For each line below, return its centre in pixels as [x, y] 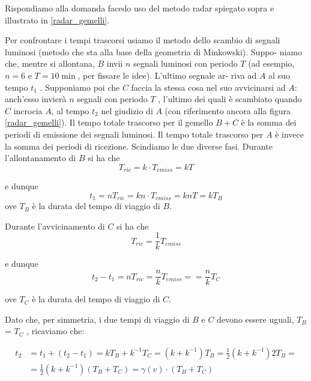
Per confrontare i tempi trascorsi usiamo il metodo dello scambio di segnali [143, 40]
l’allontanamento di [41, 158]
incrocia [28, 110]
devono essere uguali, [255, 319]
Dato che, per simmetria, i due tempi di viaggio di [97, 319]
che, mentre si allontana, [50, 63]
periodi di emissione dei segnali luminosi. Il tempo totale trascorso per [134, 134]
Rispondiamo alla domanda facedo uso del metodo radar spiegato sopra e [140, 8]
